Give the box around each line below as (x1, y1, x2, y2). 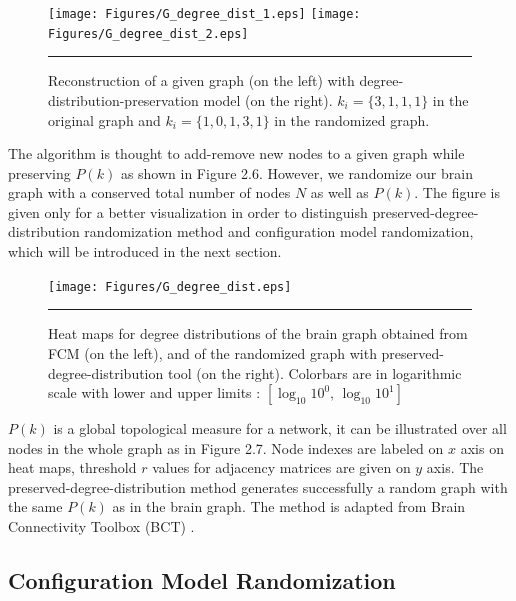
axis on (460, 437, 504, 458)
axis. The (426, 457, 484, 478)
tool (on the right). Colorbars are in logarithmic (167, 362, 462, 383)
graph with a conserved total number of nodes (8, 182, 291, 203)
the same (8, 496, 63, 517)
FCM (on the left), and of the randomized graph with (48, 342, 377, 363)
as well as (310, 182, 369, 203)
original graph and (48, 109, 161, 130)
